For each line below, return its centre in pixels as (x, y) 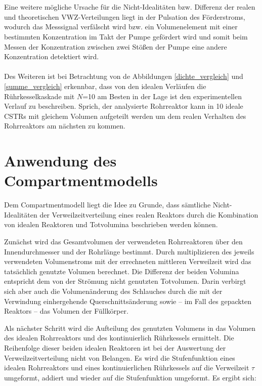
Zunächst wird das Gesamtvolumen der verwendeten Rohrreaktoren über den (123, 241)
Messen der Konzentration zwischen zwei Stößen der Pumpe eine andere (116, 46)
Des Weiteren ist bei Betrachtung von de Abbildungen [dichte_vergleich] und (124, 76)
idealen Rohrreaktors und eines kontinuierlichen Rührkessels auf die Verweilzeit (127, 368)
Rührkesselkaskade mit (39, 96)
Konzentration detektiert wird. (52, 56)
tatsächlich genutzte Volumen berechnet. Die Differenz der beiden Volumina (122, 271)
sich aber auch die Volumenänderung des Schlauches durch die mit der (113, 291)
